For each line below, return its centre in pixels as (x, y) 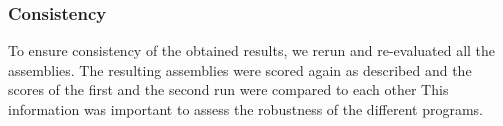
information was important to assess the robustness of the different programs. (245, 109)
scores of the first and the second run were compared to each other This (228, 89)
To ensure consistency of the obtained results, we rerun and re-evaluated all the (252, 50)
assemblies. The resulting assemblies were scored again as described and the (240, 69)
